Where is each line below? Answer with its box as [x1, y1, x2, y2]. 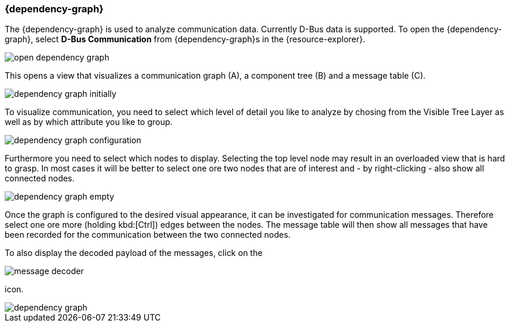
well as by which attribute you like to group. [5, 117, 173, 127]
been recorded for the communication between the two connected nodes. [5, 230, 291, 240]
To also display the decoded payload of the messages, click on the [5, 248, 263, 258]
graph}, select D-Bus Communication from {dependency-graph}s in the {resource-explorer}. [5, 34, 365, 45]
